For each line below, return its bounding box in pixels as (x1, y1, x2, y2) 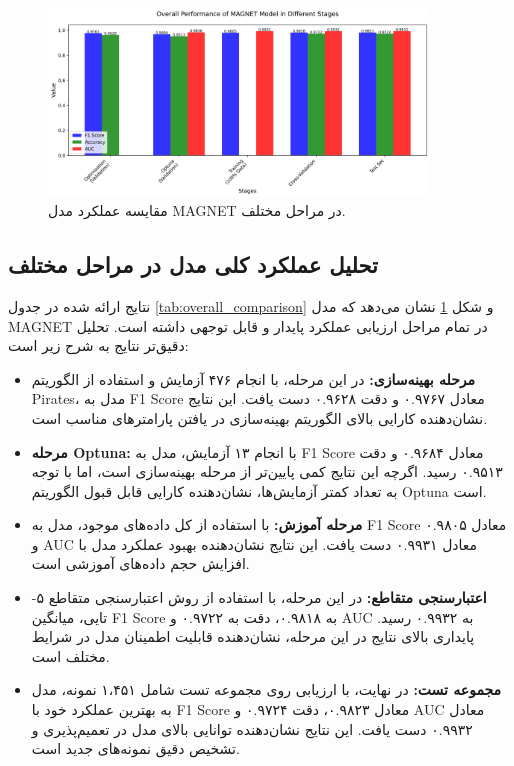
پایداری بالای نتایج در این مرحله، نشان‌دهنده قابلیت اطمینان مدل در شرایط (31, 626, 475, 647)
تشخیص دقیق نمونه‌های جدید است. (31, 738, 240, 759)
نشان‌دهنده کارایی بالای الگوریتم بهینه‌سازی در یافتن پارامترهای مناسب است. (31, 407, 488, 428)
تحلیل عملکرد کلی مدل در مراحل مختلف (8, 249, 378, 280)
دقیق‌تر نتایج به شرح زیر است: (8, 335, 189, 356)
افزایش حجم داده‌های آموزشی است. (31, 553, 250, 574)
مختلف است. (31, 645, 110, 666)
